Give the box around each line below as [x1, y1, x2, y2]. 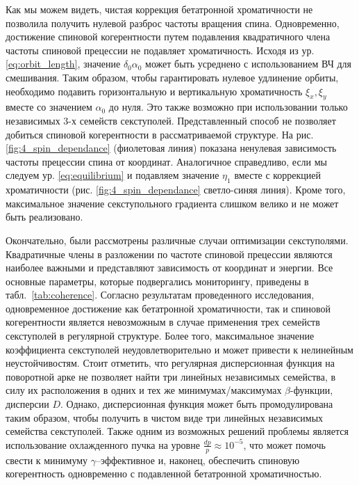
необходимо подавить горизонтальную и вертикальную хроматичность [6, 84, 303, 98]
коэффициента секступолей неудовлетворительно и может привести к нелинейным [6, 342, 353, 356]
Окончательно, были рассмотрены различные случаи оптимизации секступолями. [6, 232, 349, 247]
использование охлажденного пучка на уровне [6, 437, 200, 452]
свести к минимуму [6, 452, 88, 467]
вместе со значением [6, 100, 92, 114]
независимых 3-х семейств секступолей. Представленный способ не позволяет [6, 113, 336, 127]
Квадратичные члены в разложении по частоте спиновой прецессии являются [6, 246, 333, 261]
